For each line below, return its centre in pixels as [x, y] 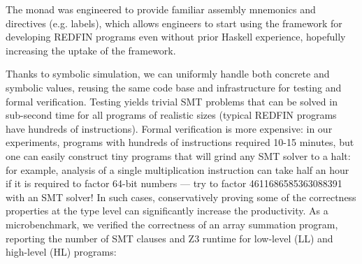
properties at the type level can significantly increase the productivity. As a [167, 211]
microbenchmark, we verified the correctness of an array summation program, [172, 224]
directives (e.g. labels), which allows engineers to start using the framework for [174, 23]
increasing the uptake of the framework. [91, 50]
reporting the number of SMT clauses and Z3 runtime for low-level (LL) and [169, 238]
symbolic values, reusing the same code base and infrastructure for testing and [174, 87]
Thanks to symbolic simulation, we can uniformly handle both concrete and [168, 74]
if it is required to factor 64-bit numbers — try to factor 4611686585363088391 [174, 183]
